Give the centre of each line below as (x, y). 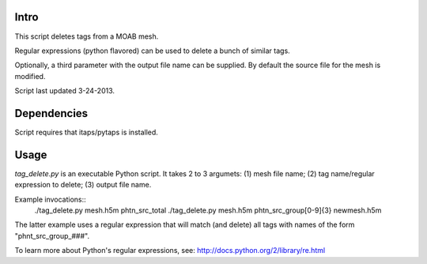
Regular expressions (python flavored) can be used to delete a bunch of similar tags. (152, 51)
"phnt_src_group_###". (52, 236)
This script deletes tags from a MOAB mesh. (87, 36)
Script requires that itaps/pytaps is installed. (86, 132)
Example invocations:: (50, 199)
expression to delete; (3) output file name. (83, 185)
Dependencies (51, 113)
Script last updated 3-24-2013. (64, 91)
